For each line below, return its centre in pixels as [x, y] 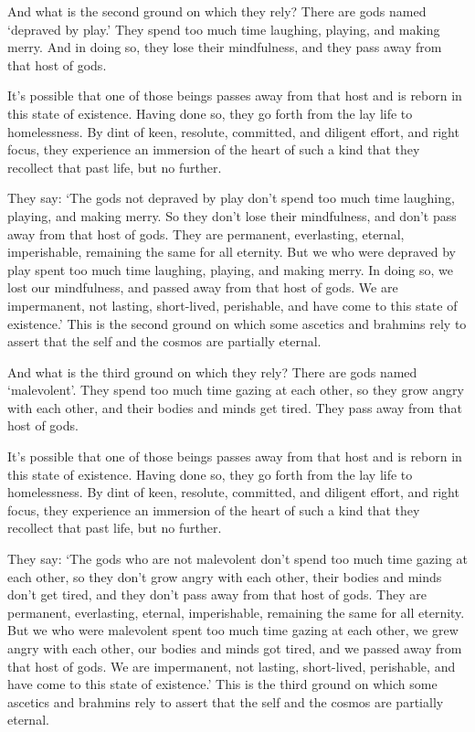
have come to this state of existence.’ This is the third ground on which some [222, 684]
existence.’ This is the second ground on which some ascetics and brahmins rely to [237, 323]
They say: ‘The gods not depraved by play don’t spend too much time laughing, [231, 198]
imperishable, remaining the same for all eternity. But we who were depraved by [232, 252]
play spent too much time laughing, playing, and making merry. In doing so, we [230, 269]
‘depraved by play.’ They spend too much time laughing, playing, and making [224, 29]
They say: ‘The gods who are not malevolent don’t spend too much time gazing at [237, 559]
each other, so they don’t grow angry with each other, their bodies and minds [225, 576]
